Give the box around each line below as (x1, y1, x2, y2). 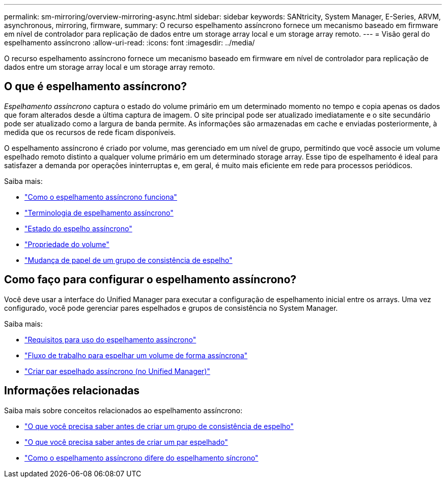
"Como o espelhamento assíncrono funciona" (24, 192, 177, 201)
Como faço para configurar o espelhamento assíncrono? (4, 273, 297, 286)
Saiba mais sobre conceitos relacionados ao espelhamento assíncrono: (4, 406, 243, 415)
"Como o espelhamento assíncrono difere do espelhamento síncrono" (24, 453, 259, 462)
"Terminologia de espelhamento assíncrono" (24, 208, 174, 217)
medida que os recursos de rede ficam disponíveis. (4, 127, 176, 137)
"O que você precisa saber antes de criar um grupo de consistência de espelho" (24, 421, 294, 431)
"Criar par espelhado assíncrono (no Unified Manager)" (24, 366, 210, 376)
